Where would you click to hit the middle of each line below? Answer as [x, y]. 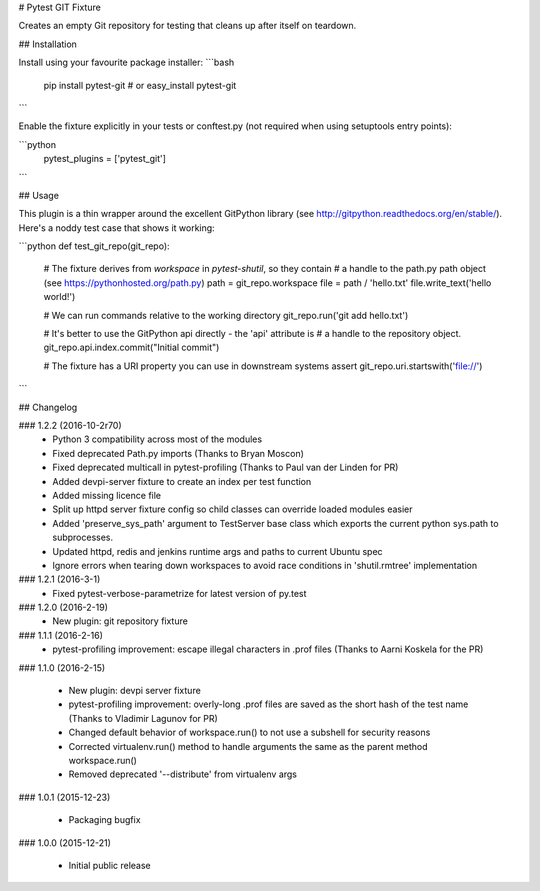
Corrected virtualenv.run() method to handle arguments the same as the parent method [248, 746]
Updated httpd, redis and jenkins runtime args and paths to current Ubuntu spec [218, 551]
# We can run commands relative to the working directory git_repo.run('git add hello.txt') [226, 315]
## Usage [39, 195]
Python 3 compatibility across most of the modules [157, 439]
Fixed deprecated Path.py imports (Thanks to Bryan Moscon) [178, 453]
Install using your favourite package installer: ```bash [126, 62]
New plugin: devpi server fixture [135, 691]
